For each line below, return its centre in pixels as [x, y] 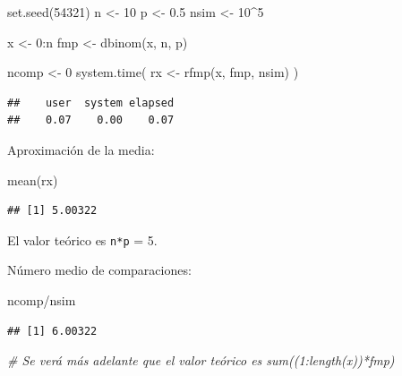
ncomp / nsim [42, 300]
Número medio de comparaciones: [99, 270]
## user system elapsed [91, 103]
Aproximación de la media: [81, 149]
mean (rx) [33, 179]
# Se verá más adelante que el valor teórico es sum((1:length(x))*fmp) [201, 360]
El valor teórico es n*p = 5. [82, 239]
